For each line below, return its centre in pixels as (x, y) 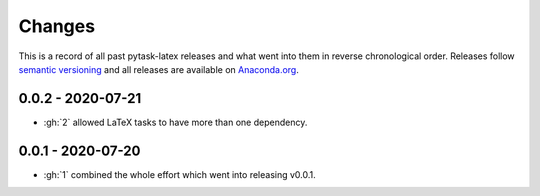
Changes (56, 26)
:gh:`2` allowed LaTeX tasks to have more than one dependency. (175, 122)
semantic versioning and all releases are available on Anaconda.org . (158, 69)
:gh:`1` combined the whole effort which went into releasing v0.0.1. (180, 174)
